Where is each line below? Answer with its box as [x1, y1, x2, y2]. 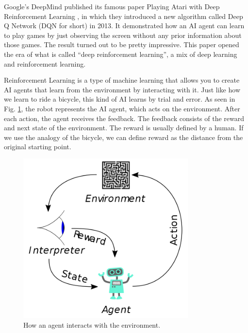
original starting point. [4, 141, 71, 152]
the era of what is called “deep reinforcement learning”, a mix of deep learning [4, 49, 237, 59]
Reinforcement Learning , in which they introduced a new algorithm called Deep [4, 11, 243, 21]
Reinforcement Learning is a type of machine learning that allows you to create [4, 75, 240, 85]
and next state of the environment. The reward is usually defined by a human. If [4, 123, 244, 133]
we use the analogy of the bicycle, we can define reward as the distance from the [4, 132, 243, 142]
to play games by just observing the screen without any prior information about [4, 30, 242, 40]
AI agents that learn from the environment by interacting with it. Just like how [4, 84, 241, 94]
